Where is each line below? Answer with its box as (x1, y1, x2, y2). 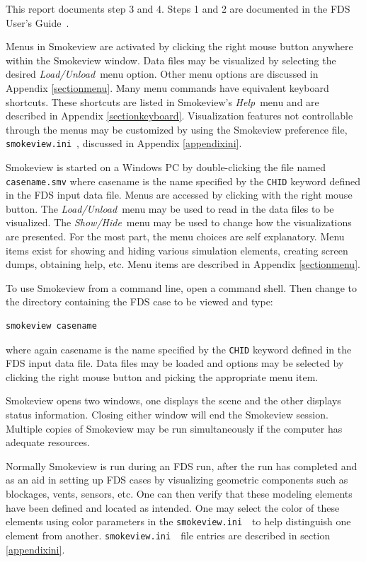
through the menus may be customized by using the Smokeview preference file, (6, 122, 348, 136)
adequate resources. (6, 435, 90, 450)
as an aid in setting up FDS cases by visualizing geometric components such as (6, 472, 348, 487)
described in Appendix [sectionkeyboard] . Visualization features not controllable (6, 108, 353, 123)
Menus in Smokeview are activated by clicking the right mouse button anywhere (6, 39, 353, 54)
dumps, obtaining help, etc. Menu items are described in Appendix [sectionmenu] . (6, 257, 360, 271)
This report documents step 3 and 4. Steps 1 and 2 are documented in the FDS (6, 1, 350, 16)
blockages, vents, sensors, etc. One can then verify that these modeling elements (6, 486, 353, 500)
